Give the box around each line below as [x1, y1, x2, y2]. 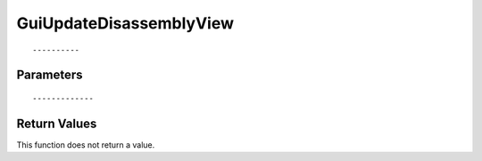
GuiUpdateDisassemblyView [16, 13, 235, 33]
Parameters [16, 68, 83, 83]
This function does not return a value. [16, 139, 155, 150]
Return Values [16, 116, 97, 131]
